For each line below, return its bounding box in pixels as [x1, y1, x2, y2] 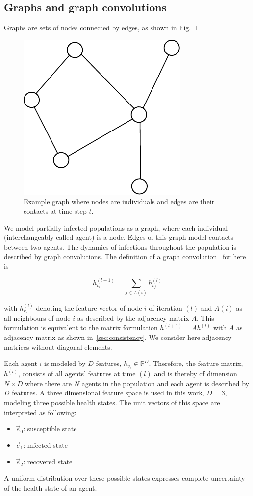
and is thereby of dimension [154, 368, 237, 379]
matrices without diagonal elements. [4, 341, 112, 352]
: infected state [23, 440, 68, 450]
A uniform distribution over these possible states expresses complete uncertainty [4, 472, 245, 483]
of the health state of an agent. [4, 482, 97, 493]
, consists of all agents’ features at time [18, 368, 136, 379]
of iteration [149, 302, 182, 313]
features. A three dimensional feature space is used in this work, [12, 388, 204, 398]
